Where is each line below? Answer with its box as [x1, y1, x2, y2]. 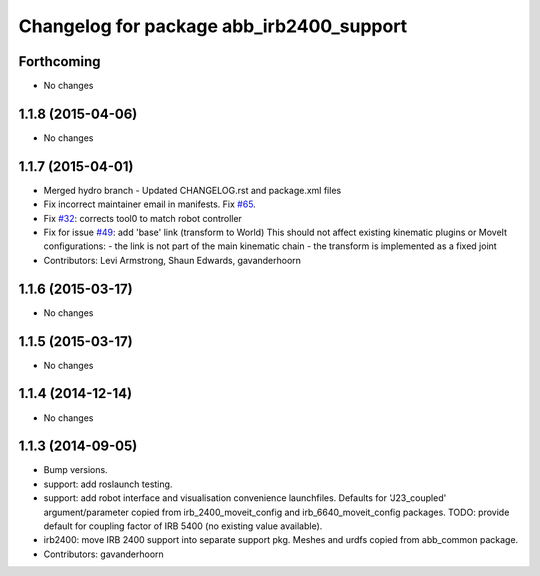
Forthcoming [18, 53, 101, 70]
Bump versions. [43, 464, 109, 476]
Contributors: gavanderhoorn [43, 548, 164, 560]
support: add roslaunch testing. [43, 478, 173, 490]
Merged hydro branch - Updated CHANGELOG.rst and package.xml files [43, 184, 342, 196]
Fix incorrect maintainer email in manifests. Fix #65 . [43, 198, 257, 210]
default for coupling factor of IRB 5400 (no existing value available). [43, 520, 323, 532]
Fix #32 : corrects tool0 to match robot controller [43, 212, 242, 224]
